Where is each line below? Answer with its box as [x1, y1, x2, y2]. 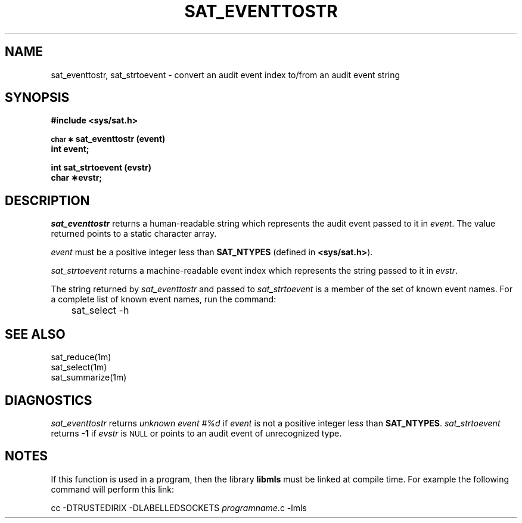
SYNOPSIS [5, 90, 70, 106]
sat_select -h [71, 304, 129, 317]
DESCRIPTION [5, 193, 90, 208]
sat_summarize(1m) [51, 372, 127, 383]
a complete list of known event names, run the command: [51, 294, 276, 305]
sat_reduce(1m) [51, 352, 111, 363]
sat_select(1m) [51, 362, 107, 373]
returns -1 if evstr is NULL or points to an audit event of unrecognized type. [51, 428, 342, 438]
